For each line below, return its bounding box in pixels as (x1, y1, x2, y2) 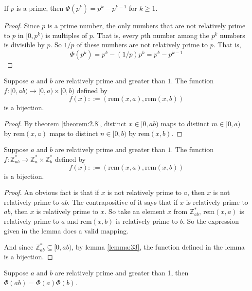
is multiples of (45, 30, 88, 40)
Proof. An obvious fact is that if (4, 187, 99, 197)
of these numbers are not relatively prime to (76, 39, 208, 50)
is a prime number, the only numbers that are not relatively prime (47, 20, 246, 30)
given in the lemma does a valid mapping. (4, 225, 128, 235)
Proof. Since (4, 20, 40, 30)
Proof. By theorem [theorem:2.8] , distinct (4, 118, 126, 129)
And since (4, 242, 34, 252)
